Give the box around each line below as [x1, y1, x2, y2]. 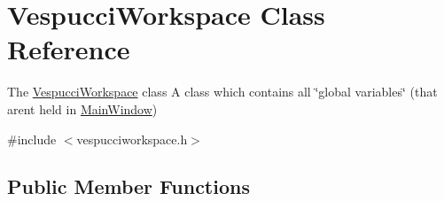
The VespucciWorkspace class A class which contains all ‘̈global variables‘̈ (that [7, 82, 438, 101]
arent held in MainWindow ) [7, 99, 158, 118]
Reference [7, 31, 130, 67]
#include [7, 129, 57, 148]
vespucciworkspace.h [76, 129, 188, 148]
